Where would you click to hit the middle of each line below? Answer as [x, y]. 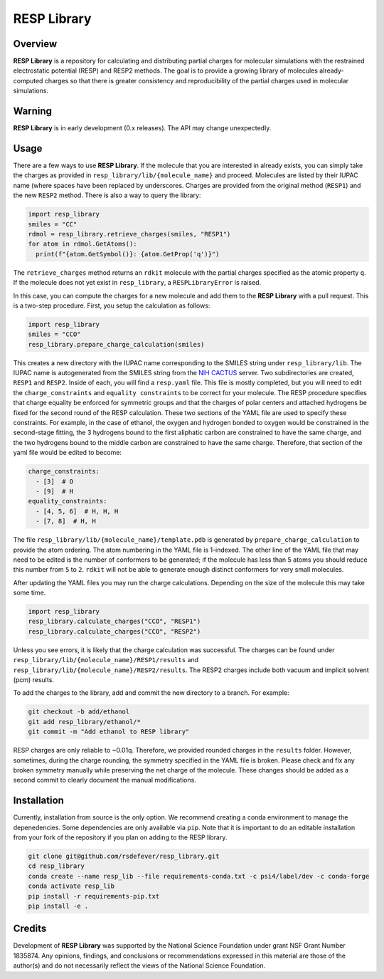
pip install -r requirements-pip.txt [94, 896]
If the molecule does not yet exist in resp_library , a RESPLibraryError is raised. [137, 283]
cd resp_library [57, 866]
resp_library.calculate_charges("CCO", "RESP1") [114, 622]
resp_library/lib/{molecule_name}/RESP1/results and [106, 660]
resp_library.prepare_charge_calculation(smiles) [116, 344]
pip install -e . [58, 906]
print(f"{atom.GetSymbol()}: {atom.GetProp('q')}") [128, 254]
